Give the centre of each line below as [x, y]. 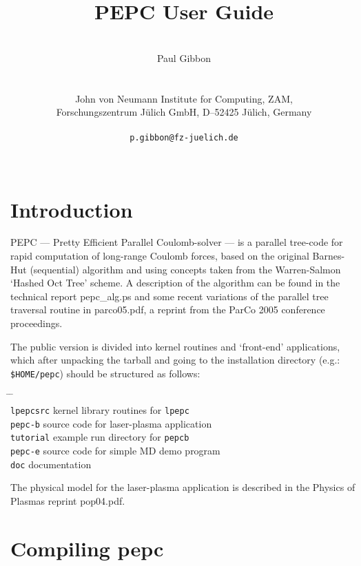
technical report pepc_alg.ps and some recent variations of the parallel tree [169, 296]
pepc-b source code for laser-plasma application [111, 423]
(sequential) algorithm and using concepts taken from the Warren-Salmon [185, 269]
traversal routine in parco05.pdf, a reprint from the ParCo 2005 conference [168, 310]
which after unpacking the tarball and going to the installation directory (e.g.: [175, 360]
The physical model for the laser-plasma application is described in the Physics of [183, 487]
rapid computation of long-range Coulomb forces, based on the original [160, 256]
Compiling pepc [87, 548]
